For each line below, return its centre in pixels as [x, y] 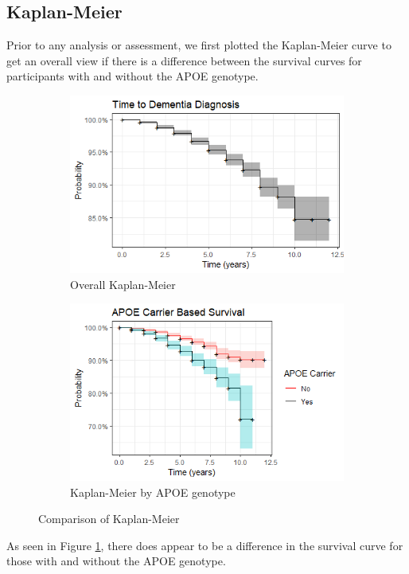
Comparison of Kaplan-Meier [109, 519]
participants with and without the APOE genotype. [132, 76]
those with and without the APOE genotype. [116, 561]
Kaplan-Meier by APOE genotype [153, 492]
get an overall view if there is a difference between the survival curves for [184, 60]
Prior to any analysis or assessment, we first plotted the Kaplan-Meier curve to [199, 45]
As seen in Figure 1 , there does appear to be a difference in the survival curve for [205, 545]
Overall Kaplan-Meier [123, 284]
